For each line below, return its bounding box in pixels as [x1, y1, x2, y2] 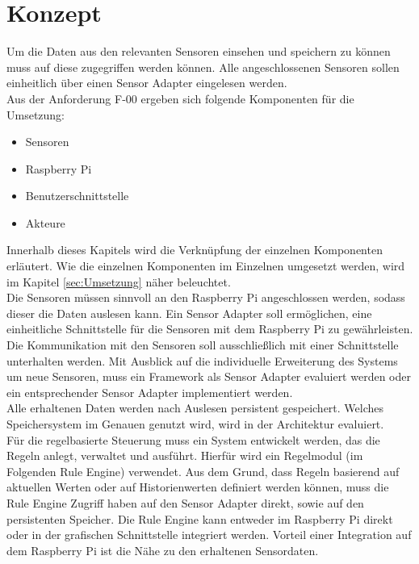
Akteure [25, 214, 65, 231]
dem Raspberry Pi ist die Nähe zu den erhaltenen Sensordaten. [6, 541, 319, 558]
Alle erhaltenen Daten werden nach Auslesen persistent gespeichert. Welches [6, 399, 384, 416]
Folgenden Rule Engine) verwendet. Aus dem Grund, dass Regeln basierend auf [6, 462, 400, 479]
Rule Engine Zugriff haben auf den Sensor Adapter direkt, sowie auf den [6, 494, 364, 511]
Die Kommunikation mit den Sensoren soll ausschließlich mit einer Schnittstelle [6, 336, 399, 353]
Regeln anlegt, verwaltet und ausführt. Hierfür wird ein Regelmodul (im [6, 447, 363, 464]
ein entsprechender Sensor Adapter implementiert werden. [6, 383, 293, 400]
